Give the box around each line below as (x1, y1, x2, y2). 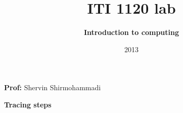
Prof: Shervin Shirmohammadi (4, 82, 101, 93)
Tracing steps (4, 99, 52, 109)
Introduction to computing (83, 27, 179, 37)
